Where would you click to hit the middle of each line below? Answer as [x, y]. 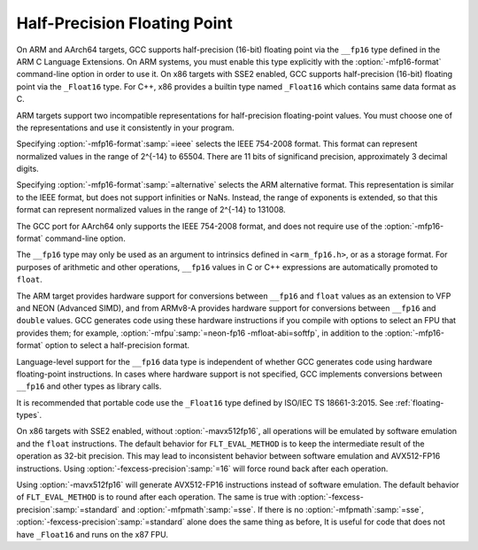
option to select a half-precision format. [117, 345]
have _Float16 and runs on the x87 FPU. [92, 534]
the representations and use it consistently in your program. [125, 128]
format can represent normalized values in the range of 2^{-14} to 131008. [151, 210]
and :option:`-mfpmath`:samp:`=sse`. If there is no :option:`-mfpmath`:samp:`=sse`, [272, 509]
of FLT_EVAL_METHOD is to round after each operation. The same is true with [156, 497]
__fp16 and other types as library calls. [89, 386]
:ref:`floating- [420, 402]
